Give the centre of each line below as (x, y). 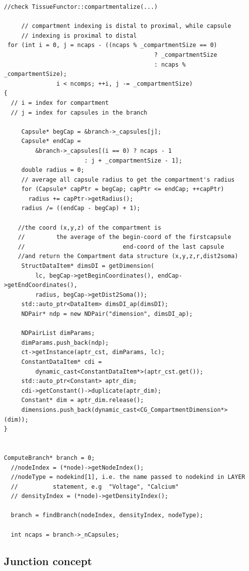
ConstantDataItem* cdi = (62, 362)
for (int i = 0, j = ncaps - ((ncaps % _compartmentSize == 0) (112, 45)
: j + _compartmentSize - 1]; (133, 160)
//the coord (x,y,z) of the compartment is (90, 227)
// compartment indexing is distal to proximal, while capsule (126, 26)
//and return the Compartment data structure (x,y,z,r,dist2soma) (128, 256)
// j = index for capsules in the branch (79, 112)
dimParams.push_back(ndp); (65, 343)
